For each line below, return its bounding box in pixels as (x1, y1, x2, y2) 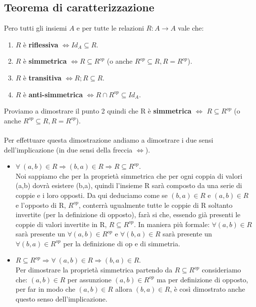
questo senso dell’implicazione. (15, 293, 108, 304)
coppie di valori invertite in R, (15, 219, 107, 229)
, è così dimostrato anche (170, 284, 245, 294)
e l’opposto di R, (15, 199, 66, 210)
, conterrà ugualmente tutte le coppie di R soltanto (78, 199, 233, 210)
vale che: (178, 23, 204, 33)
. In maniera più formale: (134, 219, 210, 229)
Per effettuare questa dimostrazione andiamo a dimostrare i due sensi (4, 134, 214, 145)
